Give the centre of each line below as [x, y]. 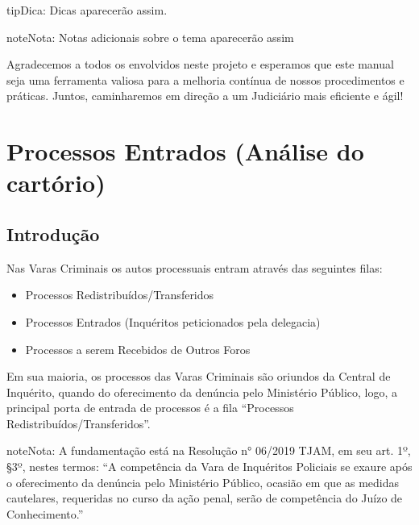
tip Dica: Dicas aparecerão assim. [87, 10]
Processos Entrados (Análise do [185, 151]
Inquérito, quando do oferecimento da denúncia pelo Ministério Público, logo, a [202, 392]
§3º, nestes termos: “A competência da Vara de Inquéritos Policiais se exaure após [209, 467]
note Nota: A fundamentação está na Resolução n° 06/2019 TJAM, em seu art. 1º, [209, 450]
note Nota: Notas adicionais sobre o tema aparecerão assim [150, 37]
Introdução [53, 233]
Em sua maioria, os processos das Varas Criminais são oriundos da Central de [199, 376]
